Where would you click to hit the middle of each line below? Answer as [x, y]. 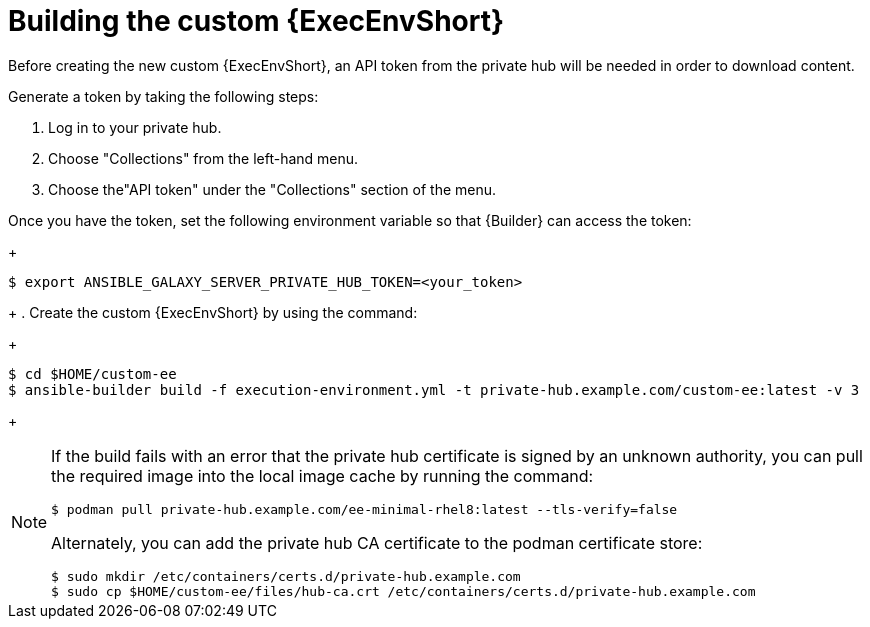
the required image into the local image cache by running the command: [322, 475]
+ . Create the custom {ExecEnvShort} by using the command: [213, 312]
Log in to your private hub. [135, 127]
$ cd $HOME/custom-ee [92, 373]
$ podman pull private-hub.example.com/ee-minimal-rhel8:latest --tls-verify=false [364, 509]
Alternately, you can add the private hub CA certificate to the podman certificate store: [377, 542]
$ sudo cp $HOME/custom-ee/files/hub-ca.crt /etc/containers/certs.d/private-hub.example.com [403, 591]
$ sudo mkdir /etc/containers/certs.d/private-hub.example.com [286, 576]
